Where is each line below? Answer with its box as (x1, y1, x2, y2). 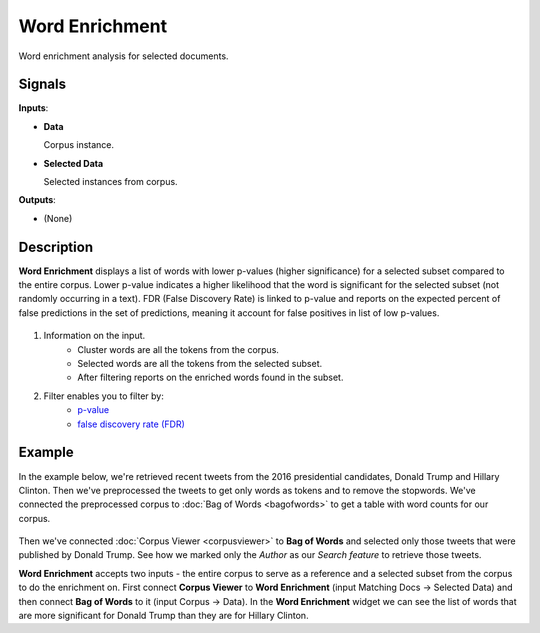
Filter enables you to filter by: (43, 390, 164, 402)
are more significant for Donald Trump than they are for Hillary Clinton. (18, 610, 309, 622)
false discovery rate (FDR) (77, 418, 185, 430)
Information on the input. (43, 330, 146, 342)
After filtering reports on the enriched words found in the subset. (77, 371, 344, 384)
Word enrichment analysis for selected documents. (18, 50, 229, 62)
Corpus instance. (43, 139, 115, 151)
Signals (18, 76, 67, 93)
